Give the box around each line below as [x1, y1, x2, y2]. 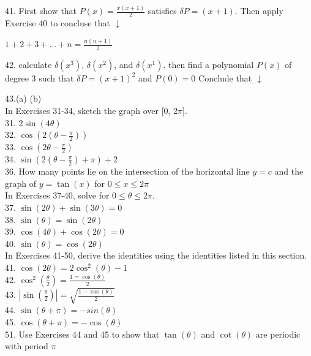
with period [5, 339, 48, 352]
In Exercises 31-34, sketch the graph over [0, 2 [5, 104, 178, 117]
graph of [5, 176, 37, 189]
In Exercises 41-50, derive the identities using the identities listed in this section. [5, 249, 307, 262]
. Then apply [234, 4, 283, 17]
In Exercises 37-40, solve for [5, 189, 110, 202]
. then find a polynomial [163, 58, 254, 70]
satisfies [148, 4, 177, 17]
